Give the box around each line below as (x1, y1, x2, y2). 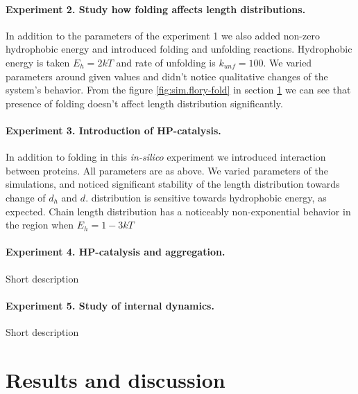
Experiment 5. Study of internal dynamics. (6, 298, 214, 312)
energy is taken (6, 55, 70, 69)
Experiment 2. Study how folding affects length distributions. (6, 1, 306, 16)
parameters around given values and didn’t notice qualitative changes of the (6, 69, 328, 83)
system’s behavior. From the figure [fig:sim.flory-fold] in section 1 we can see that (6, 82, 351, 97)
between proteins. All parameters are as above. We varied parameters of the (6, 163, 328, 177)
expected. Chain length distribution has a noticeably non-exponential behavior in (6, 204, 351, 218)
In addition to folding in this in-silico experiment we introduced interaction (6, 150, 326, 164)
